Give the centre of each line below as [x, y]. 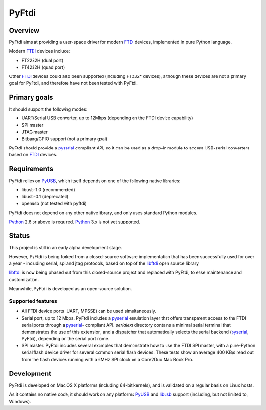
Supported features [33, 301]
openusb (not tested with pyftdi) [54, 204]
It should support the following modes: [48, 109]
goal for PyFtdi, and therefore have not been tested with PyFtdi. [73, 83]
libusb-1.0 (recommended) [49, 189]
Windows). [20, 401]
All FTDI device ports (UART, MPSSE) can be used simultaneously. [89, 311]
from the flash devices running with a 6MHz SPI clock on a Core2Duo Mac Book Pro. [107, 359]
